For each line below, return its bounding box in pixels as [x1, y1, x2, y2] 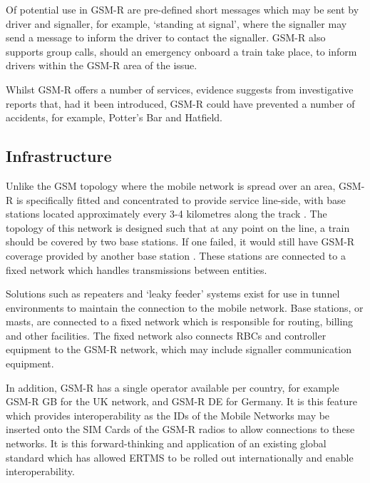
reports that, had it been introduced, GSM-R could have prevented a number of [6, 96, 355, 111]
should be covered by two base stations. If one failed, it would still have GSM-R [6, 234, 355, 249]
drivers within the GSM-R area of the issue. [6, 58, 197, 73]
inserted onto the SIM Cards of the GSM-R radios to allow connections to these [6, 422, 355, 437]
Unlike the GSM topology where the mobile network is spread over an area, [6, 178, 336, 193]
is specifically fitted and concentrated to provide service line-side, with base [16, 192, 346, 207]
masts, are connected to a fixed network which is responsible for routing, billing [6, 314, 354, 329]
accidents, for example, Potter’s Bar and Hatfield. [6, 110, 222, 125]
